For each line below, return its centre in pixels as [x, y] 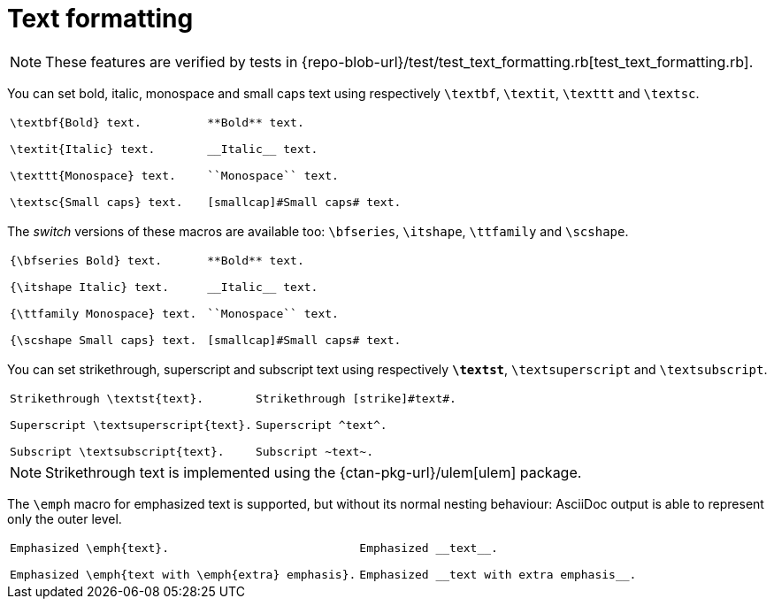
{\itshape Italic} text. [90, 287]
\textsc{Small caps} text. [96, 202]
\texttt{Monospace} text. [93, 175]
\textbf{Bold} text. [76, 122]
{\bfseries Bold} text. [86, 260]
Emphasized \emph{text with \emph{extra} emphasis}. [183, 574]
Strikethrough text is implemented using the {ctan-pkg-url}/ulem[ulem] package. [314, 472]
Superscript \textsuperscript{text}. [131, 425]
